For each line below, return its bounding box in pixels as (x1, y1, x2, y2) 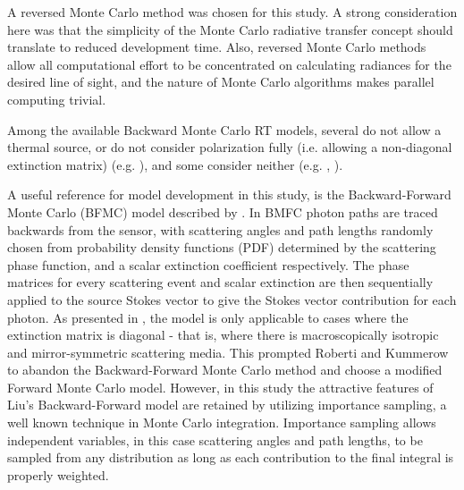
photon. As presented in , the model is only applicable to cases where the (7, 308, 409, 326)
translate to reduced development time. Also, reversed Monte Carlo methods (7, 38, 426, 56)
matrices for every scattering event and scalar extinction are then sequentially (7, 273, 434, 291)
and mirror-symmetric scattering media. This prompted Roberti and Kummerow (7, 342, 449, 361)
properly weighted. (7, 465, 109, 484)
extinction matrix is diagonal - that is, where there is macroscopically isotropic (7, 325, 439, 344)
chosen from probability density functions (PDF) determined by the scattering (7, 238, 436, 257)
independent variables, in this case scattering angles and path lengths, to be (7, 430, 423, 449)
